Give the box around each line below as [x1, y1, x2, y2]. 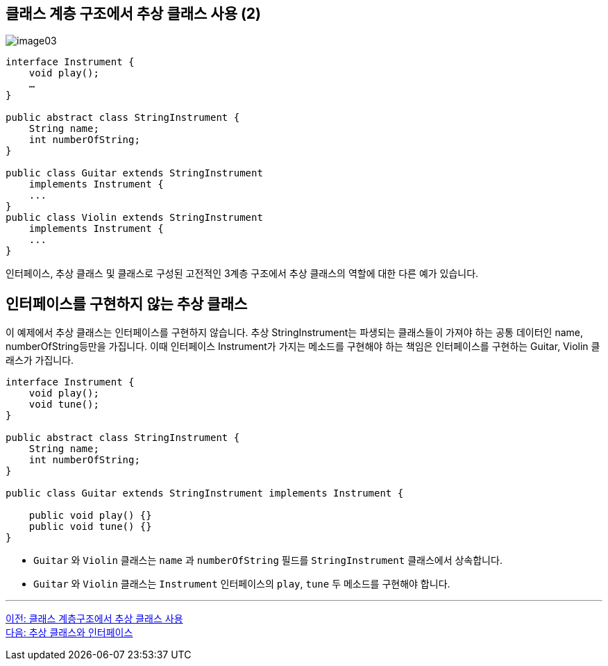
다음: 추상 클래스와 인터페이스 [6, 626, 133, 639]
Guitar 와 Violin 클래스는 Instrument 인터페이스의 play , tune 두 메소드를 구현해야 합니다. [33, 578, 450, 590]
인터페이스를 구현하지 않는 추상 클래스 [6, 294, 248, 313]
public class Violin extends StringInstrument [6, 212, 263, 224]
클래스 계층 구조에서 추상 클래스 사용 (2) [6, 5, 262, 22]
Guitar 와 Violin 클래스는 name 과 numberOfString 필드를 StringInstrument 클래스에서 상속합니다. [33, 554, 503, 567]
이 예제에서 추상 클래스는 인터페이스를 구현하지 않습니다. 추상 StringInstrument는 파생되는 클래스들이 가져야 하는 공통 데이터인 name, [6, 326, 583, 339]
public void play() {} [28, 510, 152, 522]
